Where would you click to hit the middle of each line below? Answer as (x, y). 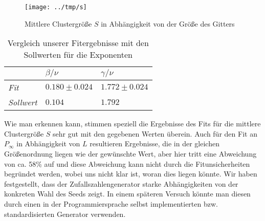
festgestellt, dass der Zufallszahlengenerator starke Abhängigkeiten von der (121, 183)
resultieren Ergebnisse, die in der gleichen (154, 143)
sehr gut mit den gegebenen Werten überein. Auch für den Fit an (155, 133)
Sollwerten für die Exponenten (78, 55)
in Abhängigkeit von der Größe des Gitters (168, 23)
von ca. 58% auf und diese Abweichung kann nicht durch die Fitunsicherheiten (127, 163)
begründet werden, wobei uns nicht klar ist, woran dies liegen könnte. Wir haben (131, 174)
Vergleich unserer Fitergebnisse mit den (78, 43)
